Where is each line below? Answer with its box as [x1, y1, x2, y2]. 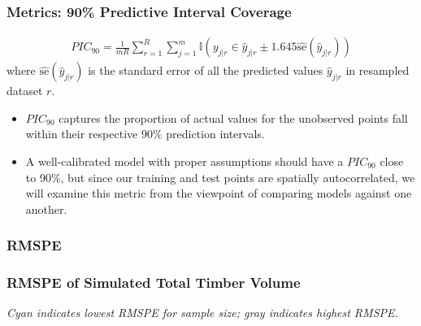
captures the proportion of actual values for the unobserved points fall [59, 109, 408, 126]
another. [25, 200, 67, 217]
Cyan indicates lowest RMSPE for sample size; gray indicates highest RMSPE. [7, 304, 398, 321]
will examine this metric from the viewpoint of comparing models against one [25, 185, 412, 202]
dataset [7, 82, 43, 99]
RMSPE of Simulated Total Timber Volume [7, 272, 301, 293]
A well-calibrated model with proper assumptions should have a [25, 153, 344, 170]
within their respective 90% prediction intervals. [25, 125, 265, 142]
